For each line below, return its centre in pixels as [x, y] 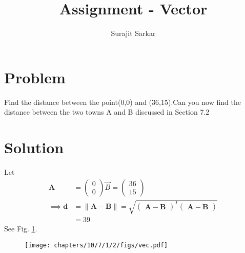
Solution [34, 147]
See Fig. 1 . [21, 229]
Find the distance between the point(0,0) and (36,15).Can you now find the [122, 102]
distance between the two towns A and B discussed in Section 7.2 [107, 112]
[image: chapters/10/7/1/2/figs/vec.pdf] [96, 245]
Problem [35, 77]
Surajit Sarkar [133, 33]
